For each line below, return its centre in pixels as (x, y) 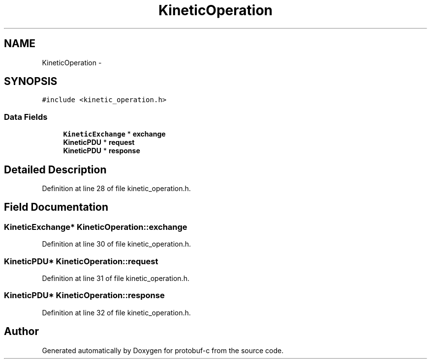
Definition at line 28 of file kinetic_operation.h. (116, 189)
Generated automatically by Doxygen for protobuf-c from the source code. (163, 350)
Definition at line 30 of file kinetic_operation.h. (117, 244)
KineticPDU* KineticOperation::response (84, 295)
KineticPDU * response (102, 151)
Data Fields (26, 117)
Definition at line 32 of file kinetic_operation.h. (116, 312)
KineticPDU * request (99, 142)
